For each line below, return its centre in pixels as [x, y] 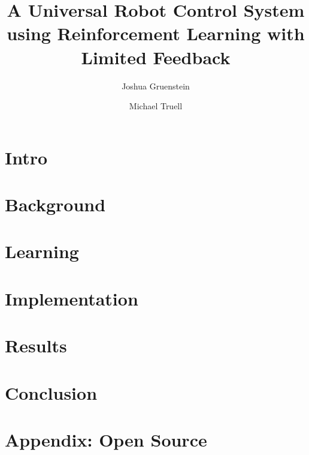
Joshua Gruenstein [156, 86]
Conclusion [51, 392]
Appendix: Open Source [106, 439]
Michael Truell [156, 106]
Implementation [72, 298]
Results [36, 345]
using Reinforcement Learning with [156, 33]
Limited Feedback [156, 57]
